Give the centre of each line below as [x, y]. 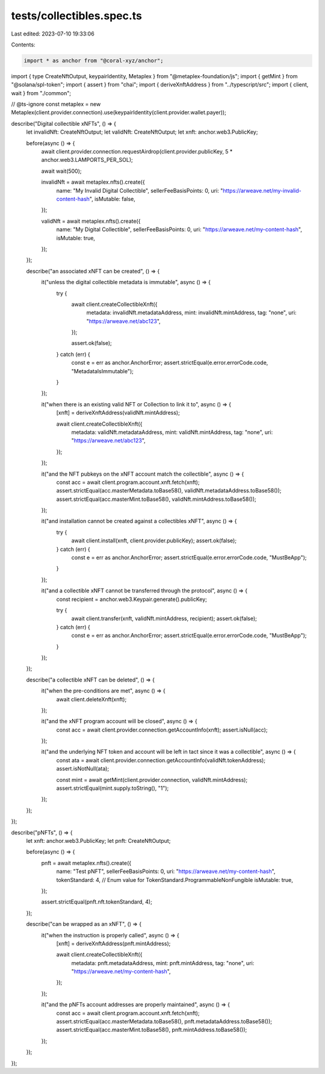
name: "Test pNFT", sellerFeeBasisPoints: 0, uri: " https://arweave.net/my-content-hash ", [166, 871]
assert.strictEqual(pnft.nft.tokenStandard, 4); [97, 902]
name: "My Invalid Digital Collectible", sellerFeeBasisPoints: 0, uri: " [140, 190]
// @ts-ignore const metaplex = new [56, 104]
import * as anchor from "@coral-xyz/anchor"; [94, 61]
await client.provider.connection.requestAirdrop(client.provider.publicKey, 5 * [137, 152]
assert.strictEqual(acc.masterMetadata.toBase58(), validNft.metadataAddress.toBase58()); [169, 491]
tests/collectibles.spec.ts [77, 16]
